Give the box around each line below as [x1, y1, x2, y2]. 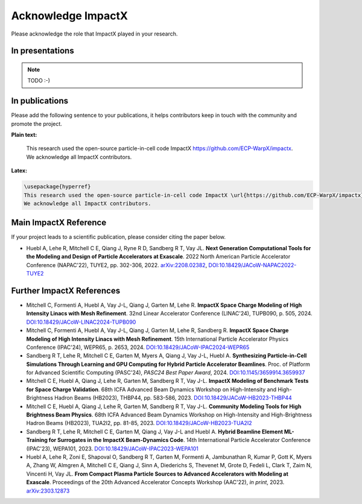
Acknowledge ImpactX [11, 9, 128, 22]
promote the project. [11, 120, 63, 127]
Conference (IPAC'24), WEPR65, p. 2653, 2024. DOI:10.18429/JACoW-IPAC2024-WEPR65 [26, 344, 250, 351]
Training [26, 436, 48, 444]
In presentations [11, 46, 75, 56]
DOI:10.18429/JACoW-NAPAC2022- [208, 261, 297, 268]
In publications [11, 96, 69, 106]
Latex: [11, 167, 27, 174]
